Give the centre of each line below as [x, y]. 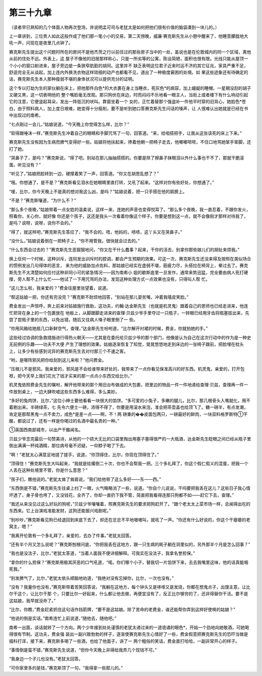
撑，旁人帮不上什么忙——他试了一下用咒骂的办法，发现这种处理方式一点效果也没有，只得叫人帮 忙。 [109, 279]
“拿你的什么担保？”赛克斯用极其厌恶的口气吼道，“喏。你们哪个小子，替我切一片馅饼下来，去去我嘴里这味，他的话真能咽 [129, 562]
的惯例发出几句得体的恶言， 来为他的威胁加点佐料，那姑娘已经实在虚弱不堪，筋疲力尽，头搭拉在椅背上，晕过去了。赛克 [129, 266]
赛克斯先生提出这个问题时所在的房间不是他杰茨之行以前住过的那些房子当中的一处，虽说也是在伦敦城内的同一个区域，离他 [130, 52]
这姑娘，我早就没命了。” [32, 601]
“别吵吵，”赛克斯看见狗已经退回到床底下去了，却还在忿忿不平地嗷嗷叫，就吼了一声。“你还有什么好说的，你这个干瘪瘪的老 [130, 520]
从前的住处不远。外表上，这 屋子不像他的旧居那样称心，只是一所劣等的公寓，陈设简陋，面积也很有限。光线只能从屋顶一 [129, 59]
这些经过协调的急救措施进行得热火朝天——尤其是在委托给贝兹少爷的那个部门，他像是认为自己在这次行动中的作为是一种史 [130, 337]
